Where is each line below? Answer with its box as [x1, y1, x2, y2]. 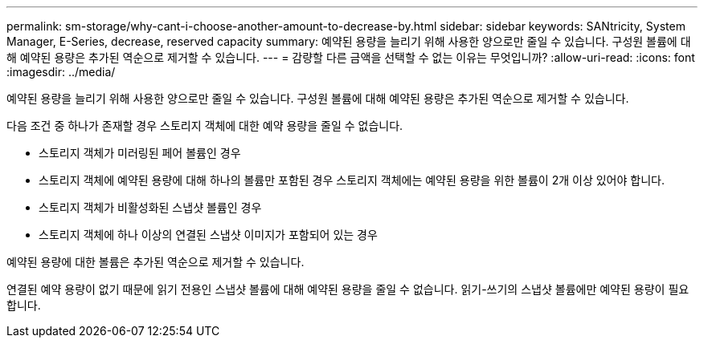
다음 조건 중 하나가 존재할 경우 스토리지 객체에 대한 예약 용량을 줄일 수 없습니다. [6, 119, 403, 132]
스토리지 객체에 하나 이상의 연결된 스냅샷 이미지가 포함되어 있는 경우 [39, 228, 378, 241]
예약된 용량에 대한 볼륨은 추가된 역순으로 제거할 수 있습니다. [6, 255, 305, 269]
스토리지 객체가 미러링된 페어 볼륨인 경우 [39, 146, 241, 160]
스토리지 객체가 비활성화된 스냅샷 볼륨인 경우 [39, 200, 262, 214]
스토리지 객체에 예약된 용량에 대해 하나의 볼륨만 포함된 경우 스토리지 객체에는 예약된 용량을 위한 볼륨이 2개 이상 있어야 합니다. [39, 173, 665, 187]
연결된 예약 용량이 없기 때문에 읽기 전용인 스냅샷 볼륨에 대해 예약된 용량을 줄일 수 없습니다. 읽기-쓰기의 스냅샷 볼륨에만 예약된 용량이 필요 [6, 282, 690, 296]
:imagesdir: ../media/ [6, 65, 116, 79]
